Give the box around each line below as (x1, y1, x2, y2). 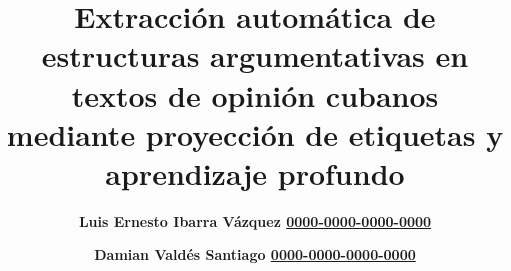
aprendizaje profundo (105, 152, 405, 193)
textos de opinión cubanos (71, 74, 439, 115)
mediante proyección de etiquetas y (6, 113, 504, 154)
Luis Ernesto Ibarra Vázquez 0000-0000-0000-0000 (78, 210, 432, 231)
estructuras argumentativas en (41, 35, 469, 76)
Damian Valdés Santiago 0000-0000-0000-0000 (94, 244, 416, 265)
